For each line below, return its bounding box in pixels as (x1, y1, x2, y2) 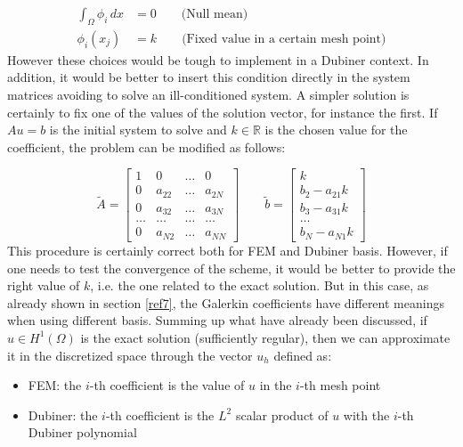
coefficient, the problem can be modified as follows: (7, 137, 286, 156)
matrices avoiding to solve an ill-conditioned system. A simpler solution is (7, 85, 410, 104)
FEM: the (28, 376, 82, 394)
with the (343, 405, 390, 424)
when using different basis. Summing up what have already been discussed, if (7, 311, 427, 329)
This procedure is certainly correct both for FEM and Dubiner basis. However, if (7, 240, 448, 259)
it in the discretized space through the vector (7, 345, 253, 364)
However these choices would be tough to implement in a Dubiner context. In (7, 50, 429, 69)
